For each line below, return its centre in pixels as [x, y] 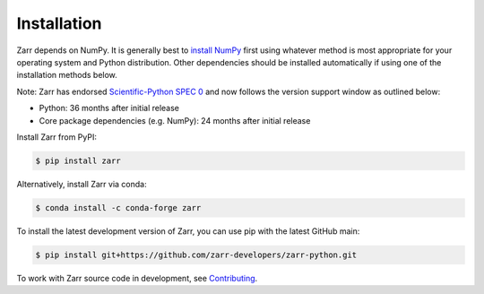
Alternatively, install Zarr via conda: [82, 184]
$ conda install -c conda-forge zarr [118, 208]
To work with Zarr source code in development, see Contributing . [137, 278]
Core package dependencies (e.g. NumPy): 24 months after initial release [175, 120]
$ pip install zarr [78, 160]
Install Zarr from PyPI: [57, 137]
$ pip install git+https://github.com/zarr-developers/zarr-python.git [196, 255]
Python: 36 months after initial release [109, 108]
